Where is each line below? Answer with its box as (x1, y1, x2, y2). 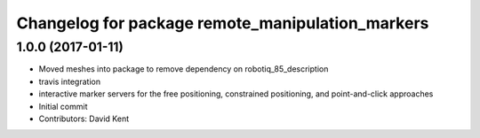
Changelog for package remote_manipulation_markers (16, 13, 429, 33)
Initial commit (38, 101, 88, 111)
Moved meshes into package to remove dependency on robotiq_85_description (38, 64, 329, 74)
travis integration (38, 76, 101, 87)
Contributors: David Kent (38, 113, 129, 124)
